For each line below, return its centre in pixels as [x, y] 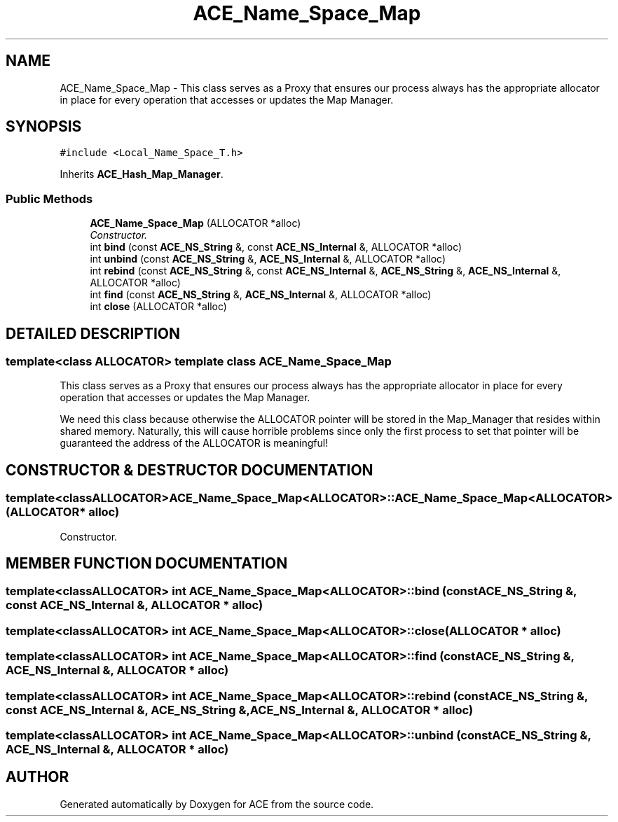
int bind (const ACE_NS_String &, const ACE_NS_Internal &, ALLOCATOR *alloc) [276, 247]
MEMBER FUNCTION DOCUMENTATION [147, 564]
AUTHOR [37, 777]
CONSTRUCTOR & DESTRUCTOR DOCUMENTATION [190, 470]
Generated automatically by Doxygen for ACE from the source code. [217, 804]
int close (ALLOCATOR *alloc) [158, 307]
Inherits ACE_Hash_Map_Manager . [142, 174]
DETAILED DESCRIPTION [93, 333]
